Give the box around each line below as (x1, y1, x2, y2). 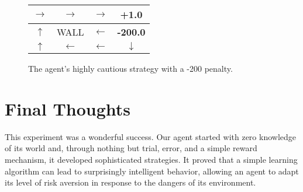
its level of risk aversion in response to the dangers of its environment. (5, 176, 256, 188)
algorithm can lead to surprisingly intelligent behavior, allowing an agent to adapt (5, 165, 299, 177)
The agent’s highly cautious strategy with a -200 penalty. (28, 62, 233, 74)
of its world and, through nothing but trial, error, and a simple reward (5, 142, 257, 154)
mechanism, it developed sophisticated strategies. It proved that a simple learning (5, 153, 298, 165)
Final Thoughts (5, 96, 131, 120)
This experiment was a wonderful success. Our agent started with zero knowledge (5, 130, 296, 142)
